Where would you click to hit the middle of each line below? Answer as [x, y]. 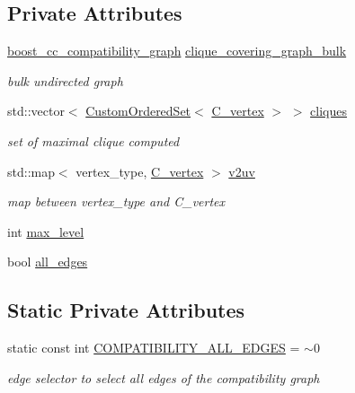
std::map [31, 171]
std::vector [36, 111]
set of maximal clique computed [93, 140]
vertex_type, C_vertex [140, 171]
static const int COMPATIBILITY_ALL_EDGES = [154, 348]
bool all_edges [48, 262]
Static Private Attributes [126, 310]
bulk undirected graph [65, 80]
